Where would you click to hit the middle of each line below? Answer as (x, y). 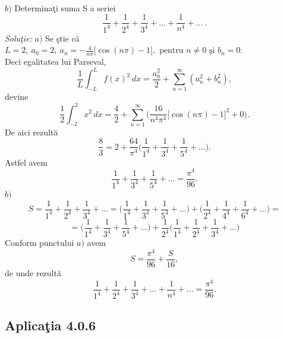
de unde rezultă (33, 273)
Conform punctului (40, 243)
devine (17, 97)
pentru (171, 51)
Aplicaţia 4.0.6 (51, 325)
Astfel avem (26, 162)
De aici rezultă (32, 132)
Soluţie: (18, 38)
